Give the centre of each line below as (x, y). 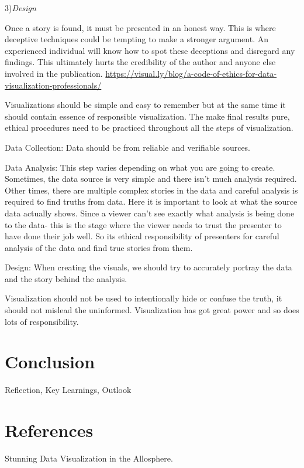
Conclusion (50, 362)
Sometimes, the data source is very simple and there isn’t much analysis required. (151, 179)
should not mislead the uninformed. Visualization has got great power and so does (152, 310)
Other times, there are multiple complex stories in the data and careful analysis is (151, 190)
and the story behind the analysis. (66, 278)
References (49, 430)
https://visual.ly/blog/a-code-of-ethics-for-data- (191, 73)
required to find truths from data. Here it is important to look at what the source (151, 201)
